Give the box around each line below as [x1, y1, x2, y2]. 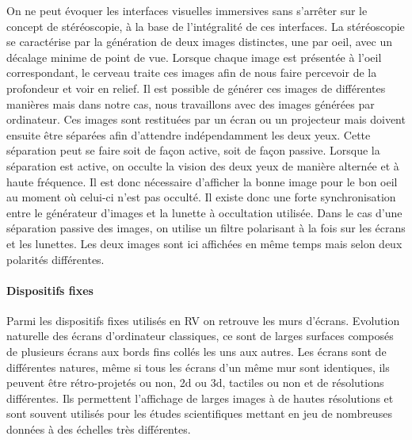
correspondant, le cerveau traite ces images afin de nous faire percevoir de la [6, 64, 377, 81]
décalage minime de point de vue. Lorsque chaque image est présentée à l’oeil [6, 48, 382, 65]
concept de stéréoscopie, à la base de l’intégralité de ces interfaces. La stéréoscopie [6, 17, 405, 34]
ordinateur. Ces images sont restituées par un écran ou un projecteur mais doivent [6, 111, 406, 128]
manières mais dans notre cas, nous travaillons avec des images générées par [6, 95, 375, 112]
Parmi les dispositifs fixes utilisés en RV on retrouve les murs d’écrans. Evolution [6, 312, 400, 328]
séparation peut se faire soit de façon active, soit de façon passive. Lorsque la [6, 142, 380, 159]
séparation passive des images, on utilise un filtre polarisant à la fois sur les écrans [6, 220, 406, 236]
